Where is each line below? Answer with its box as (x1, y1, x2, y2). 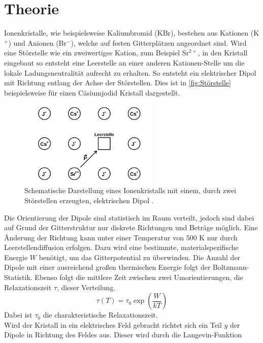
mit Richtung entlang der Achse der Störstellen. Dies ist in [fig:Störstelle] (4, 77, 231, 88)
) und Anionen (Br (8, 37, 67, 48)
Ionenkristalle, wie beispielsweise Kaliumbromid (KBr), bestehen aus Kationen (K (4, 27, 259, 38)
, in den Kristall (198, 47, 248, 58)
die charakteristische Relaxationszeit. (43, 309, 158, 320)
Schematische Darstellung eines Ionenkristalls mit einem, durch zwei (24, 185, 237, 196)
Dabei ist (4, 309, 32, 320)
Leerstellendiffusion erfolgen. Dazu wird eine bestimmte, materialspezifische (4, 242, 239, 253)
